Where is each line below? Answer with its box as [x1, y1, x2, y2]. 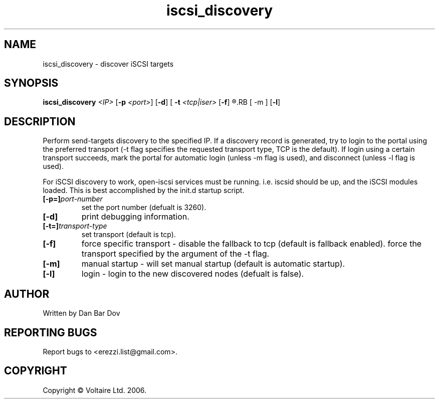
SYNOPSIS [4, 77, 59, 90]
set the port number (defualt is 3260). [81, 203, 206, 212]
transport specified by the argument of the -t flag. [81, 249, 270, 259]
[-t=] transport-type [43, 222, 107, 231]
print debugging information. [81, 212, 189, 222]
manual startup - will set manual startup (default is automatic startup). [81, 259, 345, 269]
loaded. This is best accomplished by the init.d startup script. [43, 186, 245, 195]
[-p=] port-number [43, 194, 103, 204]
